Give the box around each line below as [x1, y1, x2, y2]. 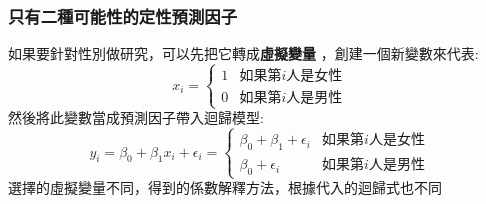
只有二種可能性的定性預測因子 [8, 3, 238, 28]
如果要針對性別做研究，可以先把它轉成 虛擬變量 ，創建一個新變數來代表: [8, 43, 479, 64]
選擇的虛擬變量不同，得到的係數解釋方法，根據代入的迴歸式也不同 [8, 177, 442, 198]
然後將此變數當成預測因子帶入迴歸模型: [8, 107, 264, 128]
